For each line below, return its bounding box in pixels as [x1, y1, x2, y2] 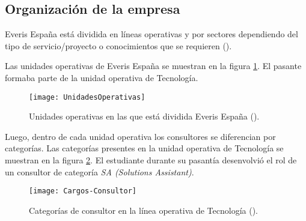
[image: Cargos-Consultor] [29, 187, 136, 196]
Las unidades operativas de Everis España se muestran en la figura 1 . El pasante [5, 59, 302, 72]
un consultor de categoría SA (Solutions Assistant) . [5, 165, 194, 178]
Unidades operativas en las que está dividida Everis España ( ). [29, 110, 260, 123]
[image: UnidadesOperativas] [29, 92, 145, 101]
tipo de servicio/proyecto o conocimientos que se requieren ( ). [5, 39, 232, 52]
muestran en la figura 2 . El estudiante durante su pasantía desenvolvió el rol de [5, 154, 297, 166]
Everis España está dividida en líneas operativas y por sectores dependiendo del [5, 28, 298, 40]
